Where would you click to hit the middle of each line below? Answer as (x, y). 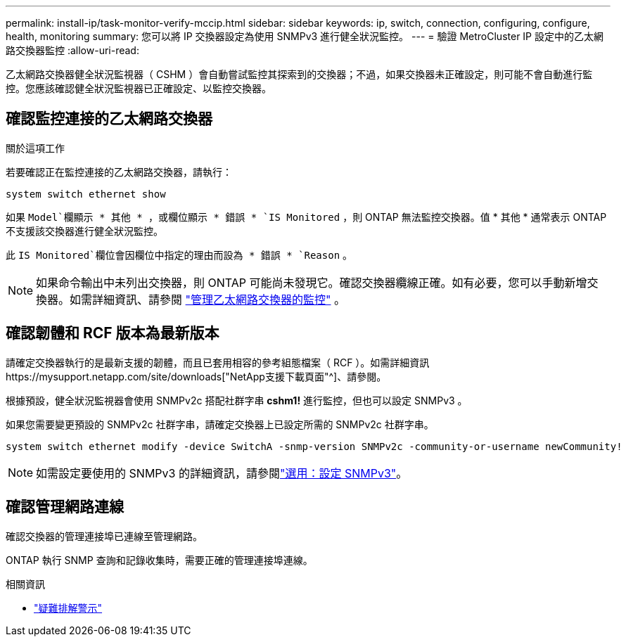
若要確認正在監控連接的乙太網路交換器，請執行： (119, 172)
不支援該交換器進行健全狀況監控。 (84, 231)
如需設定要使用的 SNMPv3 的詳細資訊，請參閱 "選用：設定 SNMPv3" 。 (222, 473)
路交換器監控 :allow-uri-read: (72, 50)
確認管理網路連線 (65, 507)
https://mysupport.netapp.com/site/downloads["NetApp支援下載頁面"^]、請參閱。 (196, 376)
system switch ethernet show (86, 194)
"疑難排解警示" (68, 608)
